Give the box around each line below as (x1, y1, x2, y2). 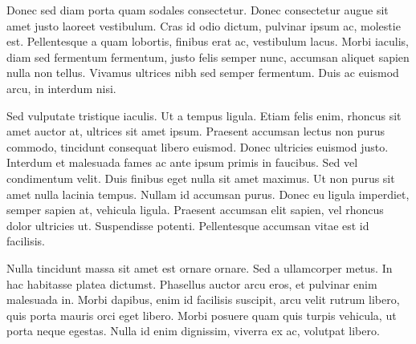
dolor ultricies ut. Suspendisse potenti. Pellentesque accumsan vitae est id (6, 217, 369, 233)
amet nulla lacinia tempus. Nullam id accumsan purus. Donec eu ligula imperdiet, (6, 185, 410, 202)
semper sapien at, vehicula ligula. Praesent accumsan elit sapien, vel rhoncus (6, 201, 384, 218)
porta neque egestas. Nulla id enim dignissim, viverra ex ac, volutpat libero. (6, 322, 380, 339)
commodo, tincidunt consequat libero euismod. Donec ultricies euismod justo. (6, 138, 389, 155)
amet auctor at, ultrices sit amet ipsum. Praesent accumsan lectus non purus (6, 123, 385, 140)
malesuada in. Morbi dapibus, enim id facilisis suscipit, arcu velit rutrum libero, (6, 291, 400, 308)
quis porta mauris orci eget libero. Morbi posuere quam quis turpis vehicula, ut (6, 306, 397, 323)
